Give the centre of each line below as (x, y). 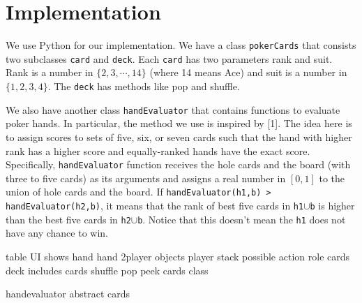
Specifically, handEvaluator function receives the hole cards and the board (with (178, 164)
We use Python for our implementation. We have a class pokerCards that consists (181, 45)
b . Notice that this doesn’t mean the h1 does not (242, 219)
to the (332, 178)
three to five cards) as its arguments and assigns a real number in (146, 178)
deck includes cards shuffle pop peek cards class (107, 270)
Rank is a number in (50, 72)
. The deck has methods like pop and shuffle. (144, 86)
